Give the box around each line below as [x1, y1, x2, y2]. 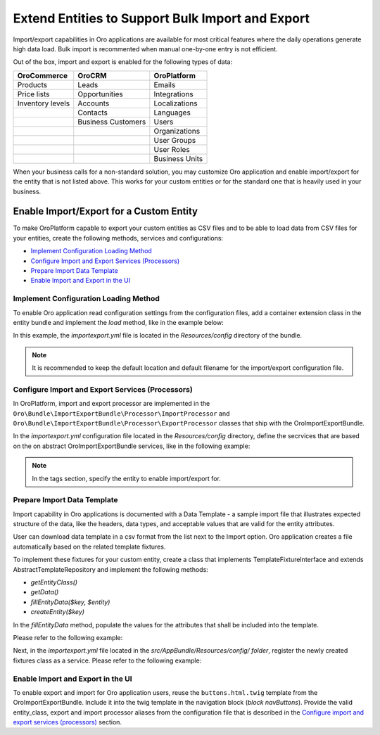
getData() [30, 588, 59, 596]
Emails [153, 79, 176, 89]
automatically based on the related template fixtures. [13, 542, 166, 551]
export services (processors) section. [13, 718, 122, 727]
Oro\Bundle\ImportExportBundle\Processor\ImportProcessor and [13, 409, 230, 418]
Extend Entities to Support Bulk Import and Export [13, 11, 310, 26]
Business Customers [77, 117, 146, 127]
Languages [153, 108, 191, 117]
